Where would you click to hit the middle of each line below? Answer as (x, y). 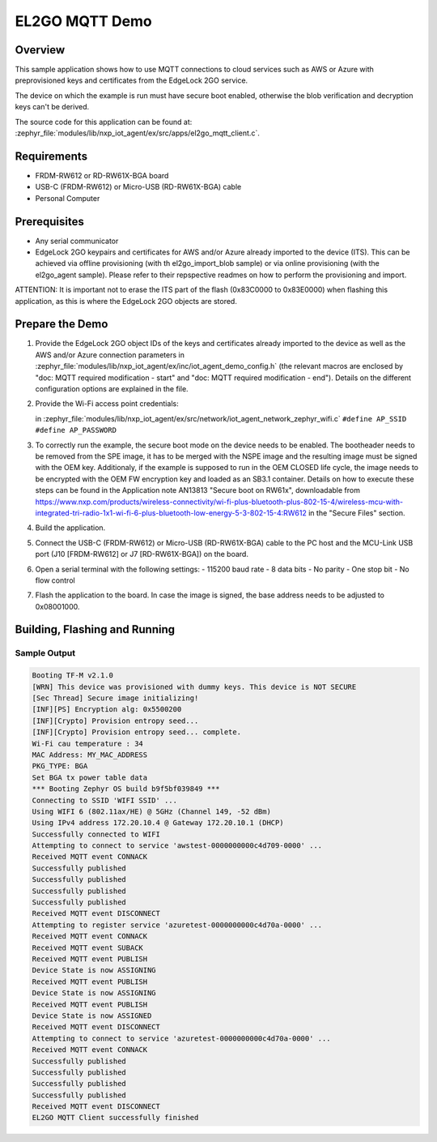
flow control (55, 580)
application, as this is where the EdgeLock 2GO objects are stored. (126, 301)
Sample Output (45, 653)
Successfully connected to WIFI (96, 834)
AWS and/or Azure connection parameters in (110, 355)
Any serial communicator (77, 241)
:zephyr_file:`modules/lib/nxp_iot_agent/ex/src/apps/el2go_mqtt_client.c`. (138, 133)
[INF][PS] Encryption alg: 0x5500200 (107, 710)
